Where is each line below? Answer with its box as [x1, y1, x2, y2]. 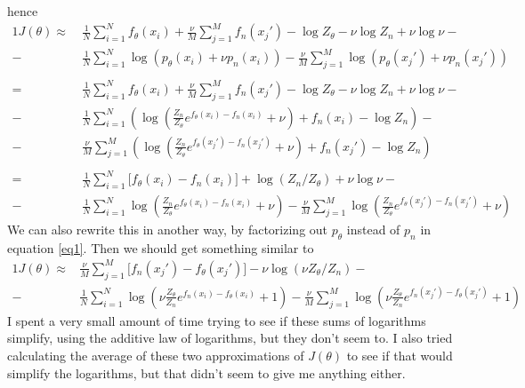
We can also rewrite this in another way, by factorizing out [7, 220, 328, 239]
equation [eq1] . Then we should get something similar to [7, 238, 314, 257]
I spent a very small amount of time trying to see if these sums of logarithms [7, 311, 426, 329]
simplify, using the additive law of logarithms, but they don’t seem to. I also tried [7, 329, 453, 347]
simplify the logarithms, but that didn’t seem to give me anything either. [7, 363, 406, 382]
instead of [346, 220, 400, 239]
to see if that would [346, 346, 453, 364]
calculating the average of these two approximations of [7, 346, 304, 364]
